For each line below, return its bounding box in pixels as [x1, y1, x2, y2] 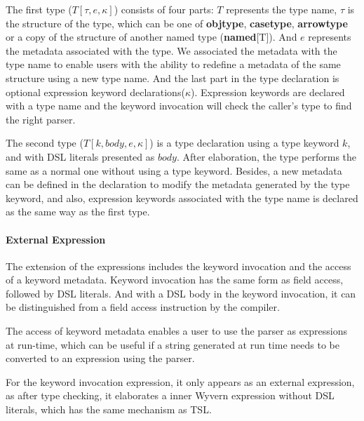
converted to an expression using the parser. [6, 351, 195, 366]
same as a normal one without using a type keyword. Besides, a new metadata [6, 163, 342, 178]
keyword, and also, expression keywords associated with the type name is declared [6, 190, 358, 205]
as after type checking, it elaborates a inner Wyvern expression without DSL [6, 388, 335, 403]
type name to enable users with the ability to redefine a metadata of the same [6, 57, 341, 72]
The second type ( [6, 135, 83, 150]
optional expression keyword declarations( [6, 84, 185, 99]
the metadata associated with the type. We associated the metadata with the [6, 43, 337, 58]
